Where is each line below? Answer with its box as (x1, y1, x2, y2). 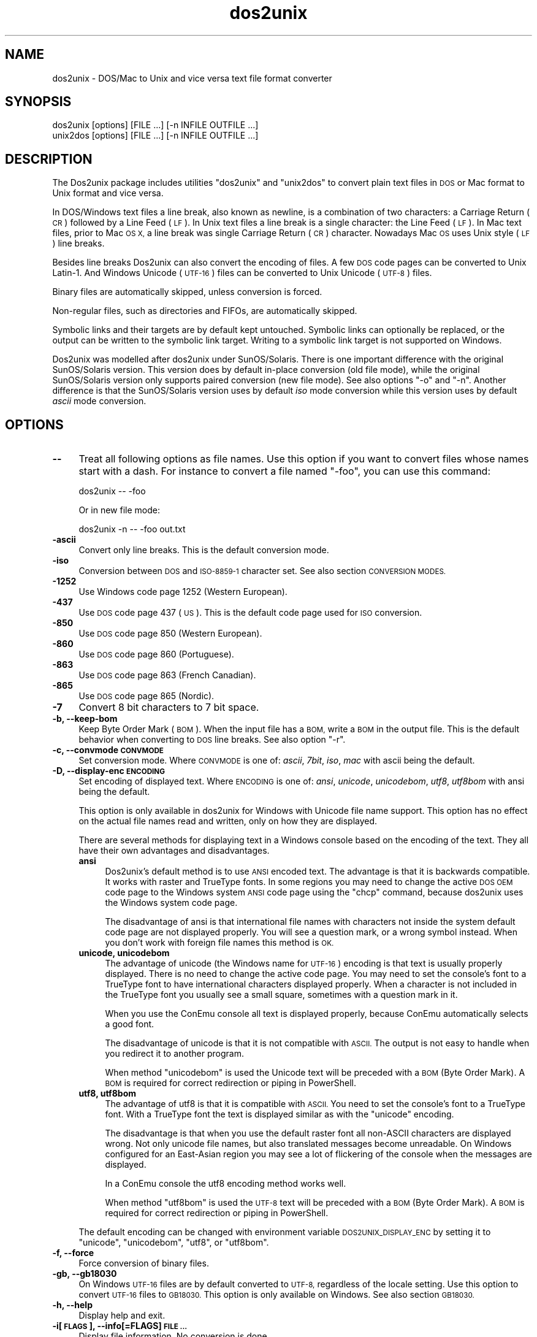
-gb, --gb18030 (52, 1268, 117, 1279)
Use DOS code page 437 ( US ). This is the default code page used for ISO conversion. (78, 607, 422, 618)
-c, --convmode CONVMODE (52, 745, 164, 756)
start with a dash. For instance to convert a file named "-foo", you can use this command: (78, 465, 490, 478)
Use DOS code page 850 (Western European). (78, 628, 262, 639)
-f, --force (52, 1247, 94, 1258)
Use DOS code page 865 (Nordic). (78, 691, 215, 702)
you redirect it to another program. (105, 1048, 244, 1059)
